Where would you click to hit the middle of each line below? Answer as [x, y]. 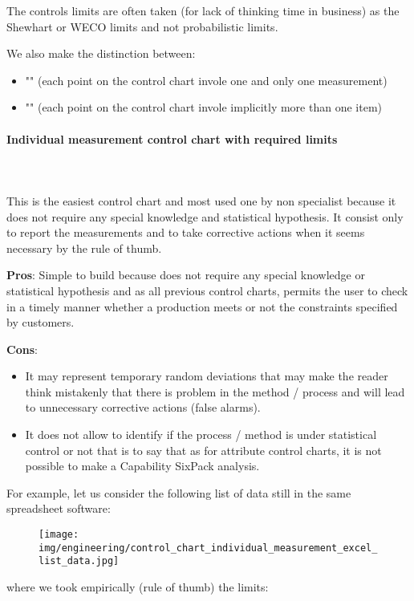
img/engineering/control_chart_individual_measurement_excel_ [208, 548]
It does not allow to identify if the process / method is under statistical [201, 435]
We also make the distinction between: [101, 53]
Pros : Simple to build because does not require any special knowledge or [186, 275]
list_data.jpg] [79, 561]
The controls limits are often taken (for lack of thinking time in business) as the [203, 10]
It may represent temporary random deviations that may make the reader [207, 376]
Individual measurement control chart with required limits [172, 138]
